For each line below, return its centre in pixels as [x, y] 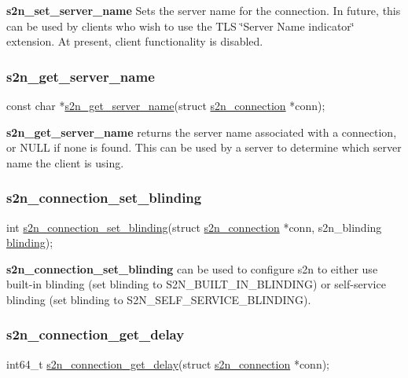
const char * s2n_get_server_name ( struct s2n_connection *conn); [166, 105]
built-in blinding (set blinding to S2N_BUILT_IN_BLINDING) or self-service [196, 284]
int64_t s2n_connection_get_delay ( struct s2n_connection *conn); [168, 363]
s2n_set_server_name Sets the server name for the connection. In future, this [204, 10]
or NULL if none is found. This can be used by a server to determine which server [204, 147]
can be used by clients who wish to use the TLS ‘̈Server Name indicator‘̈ [180, 26]
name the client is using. [65, 162]
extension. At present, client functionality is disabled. [135, 41]
